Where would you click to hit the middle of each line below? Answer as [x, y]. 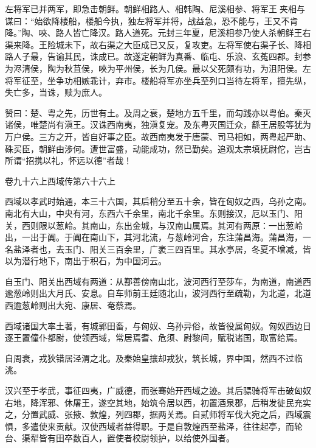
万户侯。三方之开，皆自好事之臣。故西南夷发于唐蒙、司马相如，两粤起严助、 [158, 136]
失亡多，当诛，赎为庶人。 [56, 92]
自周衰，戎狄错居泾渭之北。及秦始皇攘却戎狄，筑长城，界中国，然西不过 [149, 358]
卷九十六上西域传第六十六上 [60, 180]
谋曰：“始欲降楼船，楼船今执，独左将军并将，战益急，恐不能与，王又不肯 [152, 20]
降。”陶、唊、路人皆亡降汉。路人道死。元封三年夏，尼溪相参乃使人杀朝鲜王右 [158, 33]
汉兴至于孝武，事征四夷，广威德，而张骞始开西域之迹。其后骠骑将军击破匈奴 [158, 390]
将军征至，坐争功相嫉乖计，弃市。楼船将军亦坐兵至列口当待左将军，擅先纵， [158, 80]
